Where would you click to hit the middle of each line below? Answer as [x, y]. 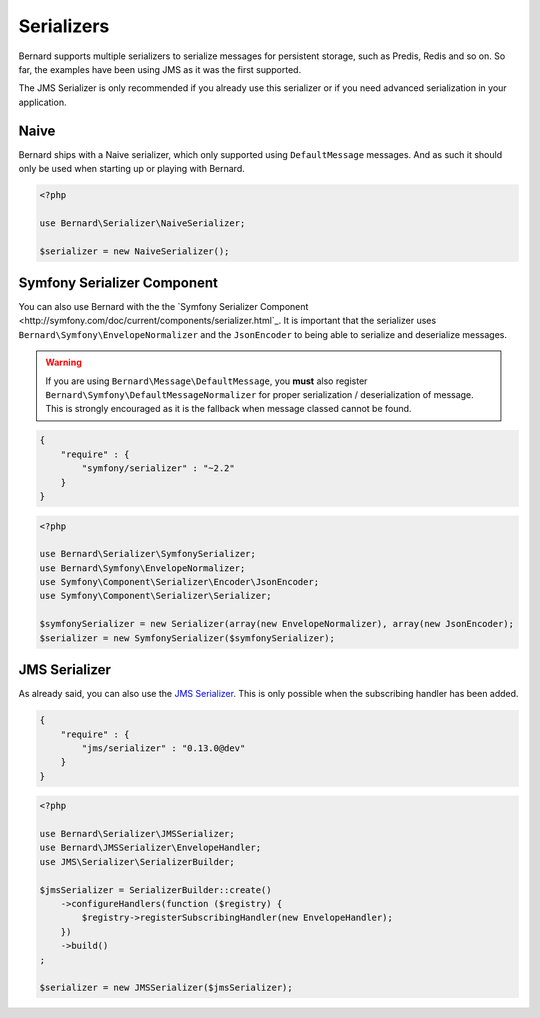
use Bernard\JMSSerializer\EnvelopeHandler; [150, 848]
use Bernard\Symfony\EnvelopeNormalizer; [142, 568]
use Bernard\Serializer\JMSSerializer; [137, 834]
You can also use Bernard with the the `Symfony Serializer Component [163, 307]
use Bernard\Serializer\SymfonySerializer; [148, 554]
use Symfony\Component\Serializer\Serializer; [155, 596]
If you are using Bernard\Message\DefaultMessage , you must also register [206, 381]
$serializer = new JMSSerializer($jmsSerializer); [166, 988]
